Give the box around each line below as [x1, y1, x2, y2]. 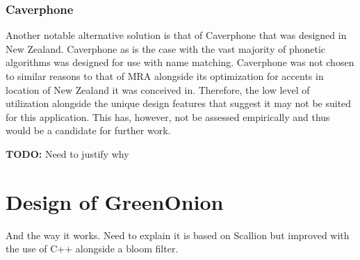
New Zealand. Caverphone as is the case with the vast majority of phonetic [6, 41, 326, 56]
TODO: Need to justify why [6, 146, 129, 161]
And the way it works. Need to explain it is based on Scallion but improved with [6, 227, 350, 242]
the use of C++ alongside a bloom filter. [6, 241, 179, 256]
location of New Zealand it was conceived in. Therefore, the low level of [6, 82, 310, 97]
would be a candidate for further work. [6, 123, 171, 138]
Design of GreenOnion [6, 187, 224, 216]
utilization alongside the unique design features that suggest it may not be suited [6, 96, 352, 111]
